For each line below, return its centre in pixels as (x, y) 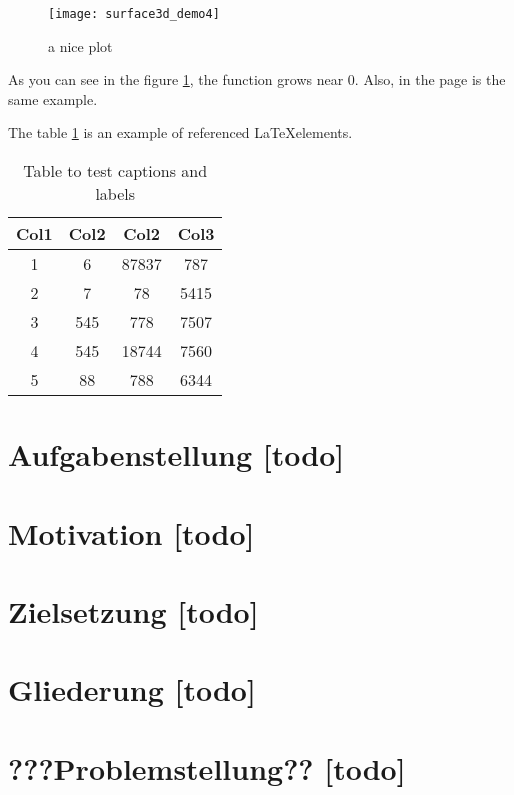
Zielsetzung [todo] (133, 610)
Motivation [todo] (131, 532)
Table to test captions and (115, 171)
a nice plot (80, 45)
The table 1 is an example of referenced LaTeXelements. (180, 132)
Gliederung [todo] (132, 689)
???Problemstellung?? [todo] (207, 767)
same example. (53, 98)
